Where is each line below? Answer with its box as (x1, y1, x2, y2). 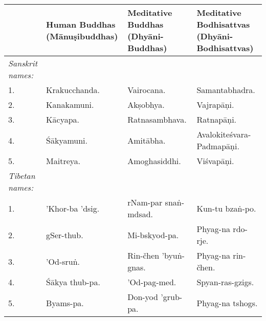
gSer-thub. (46, 228, 83, 241)
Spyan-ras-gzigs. (196, 276, 254, 288)
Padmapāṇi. (196, 140, 239, 152)
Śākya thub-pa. (46, 276, 100, 288)
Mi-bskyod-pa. (127, 228, 179, 241)
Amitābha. (127, 134, 166, 146)
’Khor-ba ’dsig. (46, 202, 100, 214)
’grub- (161, 291, 183, 303)
